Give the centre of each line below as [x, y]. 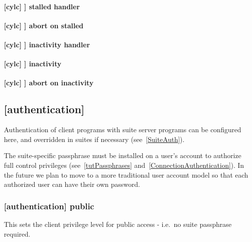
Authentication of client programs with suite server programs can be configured [123, 130]
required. [17, 233]
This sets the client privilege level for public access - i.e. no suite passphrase [118, 224]
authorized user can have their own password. [72, 184]
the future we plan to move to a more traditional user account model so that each [126, 174]
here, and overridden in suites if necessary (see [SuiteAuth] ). [94, 139]
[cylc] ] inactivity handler [47, 44]
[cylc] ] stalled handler [42, 6]
